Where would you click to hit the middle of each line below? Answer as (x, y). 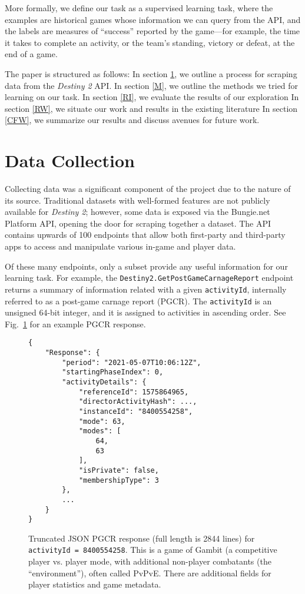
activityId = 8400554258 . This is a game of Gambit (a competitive (153, 550)
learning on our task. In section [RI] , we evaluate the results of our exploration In (152, 97)
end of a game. (31, 54)
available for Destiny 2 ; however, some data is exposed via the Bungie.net (137, 212)
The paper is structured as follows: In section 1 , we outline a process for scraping (151, 73)
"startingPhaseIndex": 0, (113, 372)
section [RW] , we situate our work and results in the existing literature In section (151, 108)
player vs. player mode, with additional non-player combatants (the (150, 561)
